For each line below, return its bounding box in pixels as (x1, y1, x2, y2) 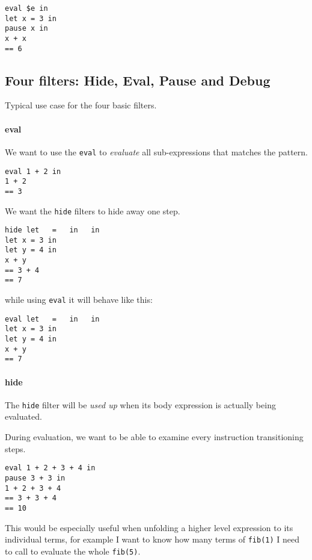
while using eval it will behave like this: (5, 293, 153, 306)
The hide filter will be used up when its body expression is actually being (5, 398, 276, 411)
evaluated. (5, 410, 42, 423)
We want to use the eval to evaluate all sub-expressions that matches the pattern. (5, 145, 308, 158)
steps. (5, 442, 26, 455)
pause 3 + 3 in (5, 473, 66, 482)
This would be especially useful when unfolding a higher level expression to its (5, 521, 293, 534)
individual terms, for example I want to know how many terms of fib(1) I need (5, 533, 300, 546)
